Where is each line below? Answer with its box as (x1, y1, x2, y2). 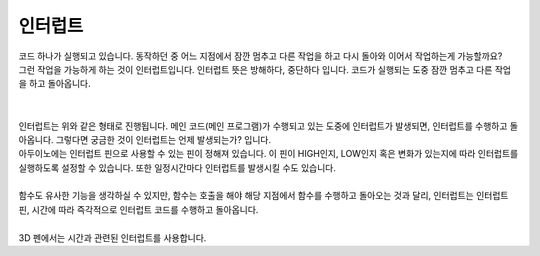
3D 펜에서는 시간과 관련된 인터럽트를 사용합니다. (18, 231, 207, 244)
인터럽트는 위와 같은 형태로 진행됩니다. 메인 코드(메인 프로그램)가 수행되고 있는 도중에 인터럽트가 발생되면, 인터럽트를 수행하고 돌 (18, 120, 519, 132)
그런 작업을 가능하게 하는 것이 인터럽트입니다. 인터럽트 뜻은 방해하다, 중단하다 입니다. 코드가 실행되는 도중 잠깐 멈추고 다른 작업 (18, 63, 512, 75)
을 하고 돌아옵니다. (18, 78, 91, 90)
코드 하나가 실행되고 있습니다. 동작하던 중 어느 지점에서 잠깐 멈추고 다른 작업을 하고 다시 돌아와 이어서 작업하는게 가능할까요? (18, 50, 503, 62)
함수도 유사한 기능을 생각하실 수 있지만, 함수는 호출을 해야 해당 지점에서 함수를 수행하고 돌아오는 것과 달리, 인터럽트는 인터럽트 (18, 190, 509, 202)
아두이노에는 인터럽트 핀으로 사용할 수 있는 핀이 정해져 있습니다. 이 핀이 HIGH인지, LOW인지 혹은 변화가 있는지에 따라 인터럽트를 (18, 148, 519, 160)
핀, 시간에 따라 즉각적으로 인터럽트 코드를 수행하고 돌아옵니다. (18, 203, 259, 215)
